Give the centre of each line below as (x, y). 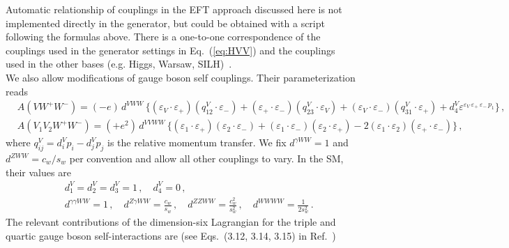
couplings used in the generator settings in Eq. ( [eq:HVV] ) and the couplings (170, 50)
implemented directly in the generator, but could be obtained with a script (165, 23)
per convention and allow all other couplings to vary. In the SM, (206, 158)
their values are (38, 172)
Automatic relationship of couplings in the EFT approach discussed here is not (174, 9)
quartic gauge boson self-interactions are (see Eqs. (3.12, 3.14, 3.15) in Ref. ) (171, 235)
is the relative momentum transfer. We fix (197, 142)
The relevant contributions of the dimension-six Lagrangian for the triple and (171, 222)
